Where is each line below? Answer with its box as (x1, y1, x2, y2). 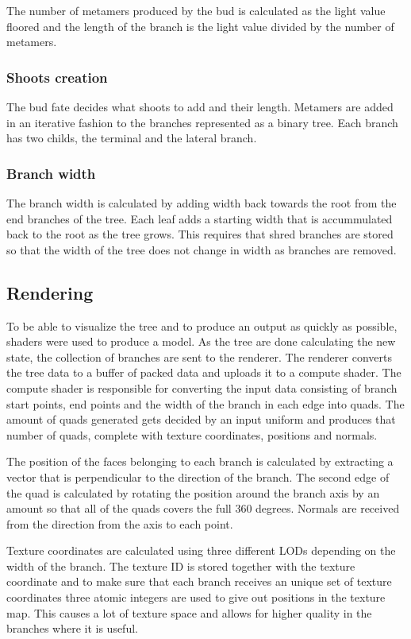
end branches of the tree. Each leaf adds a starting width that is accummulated (6, 210, 393, 227)
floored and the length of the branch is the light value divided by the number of (6, 17, 394, 34)
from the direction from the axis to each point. (6, 515, 233, 532)
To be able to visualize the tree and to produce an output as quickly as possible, (6, 317, 398, 334)
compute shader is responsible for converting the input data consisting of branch (6, 379, 398, 396)
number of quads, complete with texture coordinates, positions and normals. (6, 426, 378, 443)
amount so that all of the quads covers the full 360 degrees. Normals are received (6, 500, 400, 517)
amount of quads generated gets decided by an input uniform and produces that (6, 411, 396, 428)
